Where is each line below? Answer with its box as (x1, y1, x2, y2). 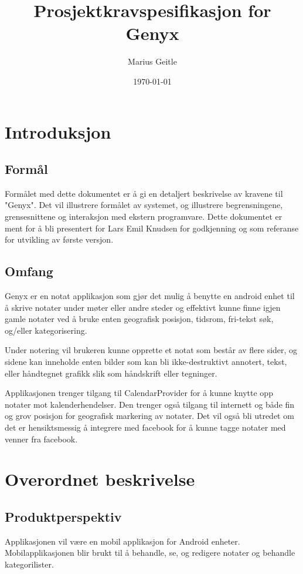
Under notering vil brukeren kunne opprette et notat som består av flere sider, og (5, 344, 298, 356)
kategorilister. (5, 558, 54, 570)
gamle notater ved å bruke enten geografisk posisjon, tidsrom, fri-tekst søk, (5, 313, 274, 325)
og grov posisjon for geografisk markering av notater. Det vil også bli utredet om (5, 409, 294, 422)
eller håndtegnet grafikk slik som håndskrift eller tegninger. (5, 367, 217, 379)
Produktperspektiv (5, 507, 122, 525)
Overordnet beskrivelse (5, 467, 195, 491)
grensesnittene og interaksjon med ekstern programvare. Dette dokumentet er (5, 210, 282, 223)
